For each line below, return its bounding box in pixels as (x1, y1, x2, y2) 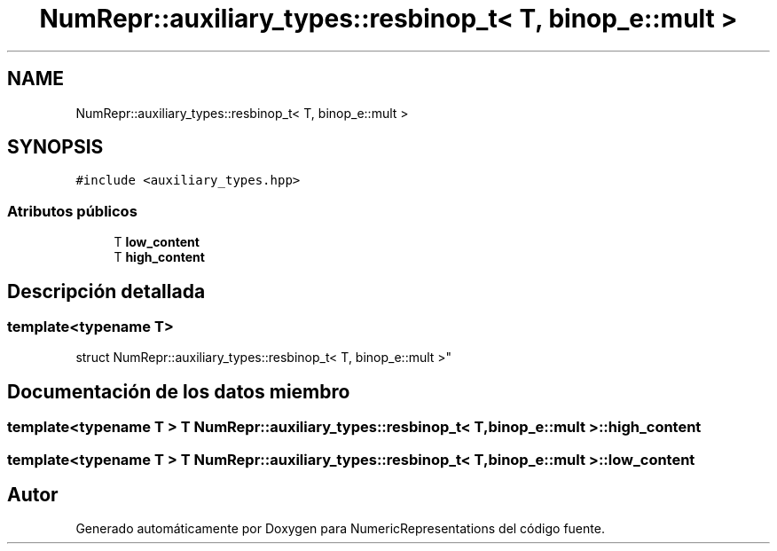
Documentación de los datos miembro (7, 380, 350, 403)
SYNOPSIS (7, 136, 104, 159)
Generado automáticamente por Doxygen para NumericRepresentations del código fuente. (75, 521, 605, 537)
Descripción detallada (7, 279, 206, 303)
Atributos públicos (7, 201, 137, 220)
